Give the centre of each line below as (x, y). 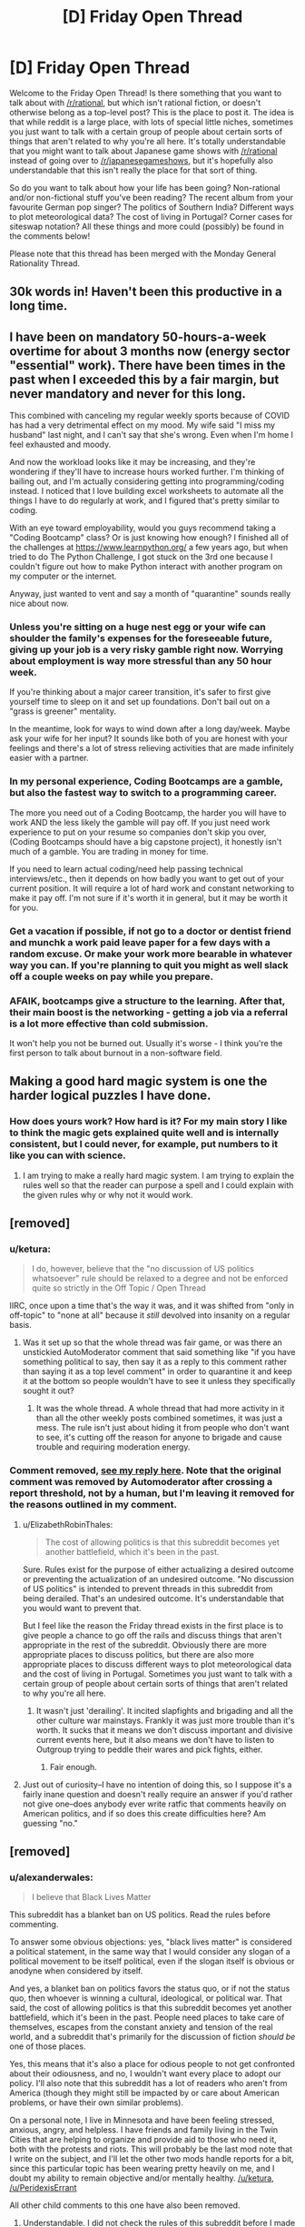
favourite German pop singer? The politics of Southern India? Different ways (152, 207)
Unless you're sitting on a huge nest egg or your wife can (138, 627)
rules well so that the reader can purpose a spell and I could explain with (158, 1185)
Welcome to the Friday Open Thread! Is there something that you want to (146, 93)
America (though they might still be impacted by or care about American (144, 2093)
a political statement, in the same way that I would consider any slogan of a (150, 1952)
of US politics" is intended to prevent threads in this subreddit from (148, 1589)
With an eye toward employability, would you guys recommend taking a (143, 528)
